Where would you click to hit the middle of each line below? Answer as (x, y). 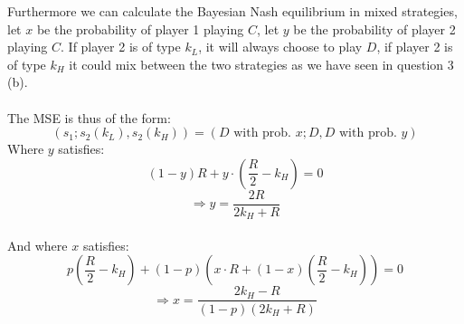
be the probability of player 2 (374, 29)
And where (38, 245)
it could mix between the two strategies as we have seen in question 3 (261, 64)
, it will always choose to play (280, 47)
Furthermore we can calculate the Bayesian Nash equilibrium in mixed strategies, (232, 11)
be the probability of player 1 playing (140, 29)
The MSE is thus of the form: (89, 117)
